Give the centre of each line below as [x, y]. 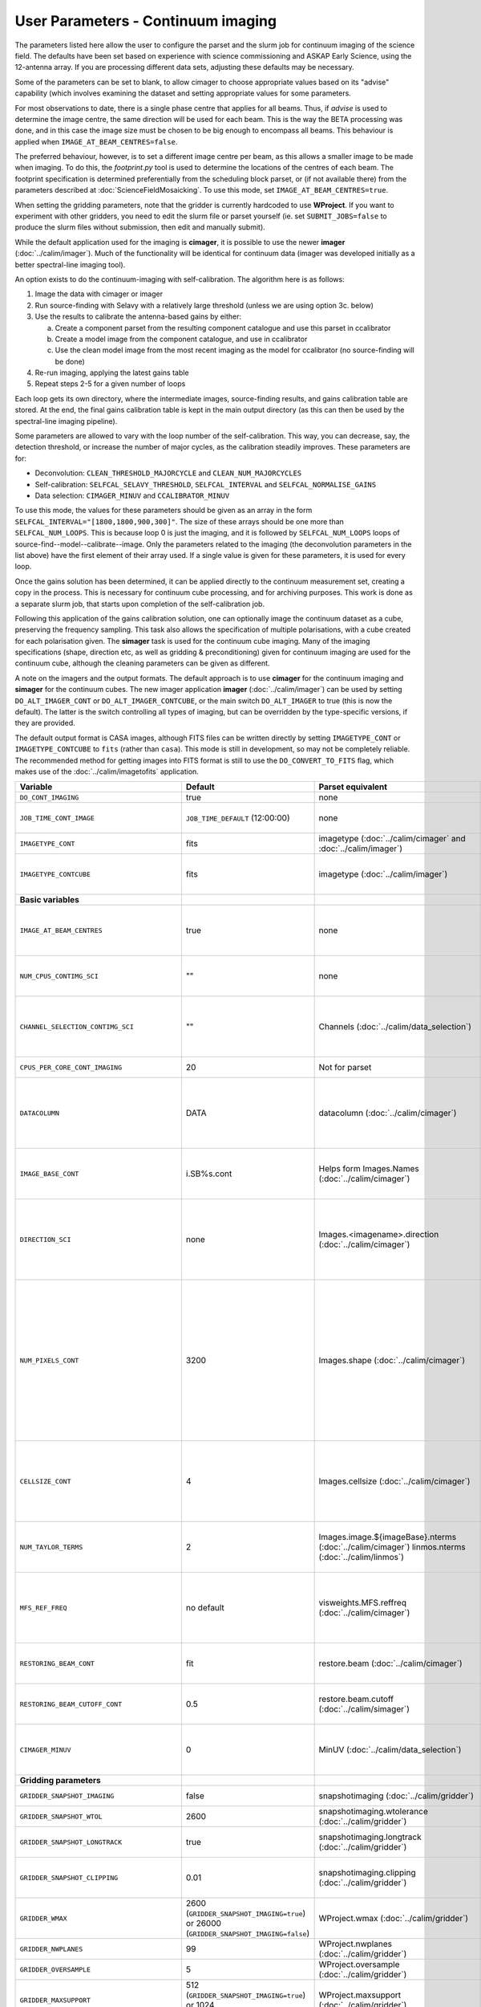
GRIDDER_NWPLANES [51, 1949]
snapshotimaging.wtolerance [373, 1812]
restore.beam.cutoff [356, 1700]
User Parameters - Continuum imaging [146, 21]
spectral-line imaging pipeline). [66, 421]
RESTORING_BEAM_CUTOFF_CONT [71, 1704]
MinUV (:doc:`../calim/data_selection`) [390, 1750]
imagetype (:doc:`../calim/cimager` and [392, 839]
